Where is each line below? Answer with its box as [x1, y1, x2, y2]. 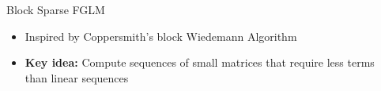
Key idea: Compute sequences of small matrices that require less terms [25, 54, 375, 71]
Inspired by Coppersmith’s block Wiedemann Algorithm [25, 27, 297, 44]
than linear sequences [25, 69, 129, 86]
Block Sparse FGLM [6, 2, 105, 17]
